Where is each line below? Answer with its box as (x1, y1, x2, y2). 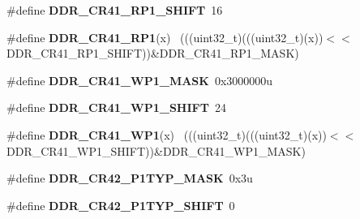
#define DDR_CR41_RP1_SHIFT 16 (6, 2, 223, 18)
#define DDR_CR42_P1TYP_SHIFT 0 (6, 196, 235, 213)
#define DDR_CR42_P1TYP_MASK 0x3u (6, 170, 253, 187)
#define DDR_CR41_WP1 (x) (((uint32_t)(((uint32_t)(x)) (6, 126, 327, 143)
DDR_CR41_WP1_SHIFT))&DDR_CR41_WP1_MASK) (6, 142, 306, 159)
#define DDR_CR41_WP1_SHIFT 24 (6, 99, 226, 116)
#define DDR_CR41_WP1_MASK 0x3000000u (6, 71, 273, 88)
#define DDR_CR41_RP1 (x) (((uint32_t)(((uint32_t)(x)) (6, 28, 324, 45)
